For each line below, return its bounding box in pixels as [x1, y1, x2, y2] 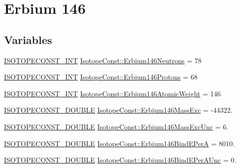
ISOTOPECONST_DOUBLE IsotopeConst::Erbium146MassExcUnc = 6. [4, 121, 229, 131]
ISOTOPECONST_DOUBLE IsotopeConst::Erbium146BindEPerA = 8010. [4, 138, 235, 148]
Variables [4, 32, 52, 47]
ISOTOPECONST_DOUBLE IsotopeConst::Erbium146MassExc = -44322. [4, 105, 233, 115]
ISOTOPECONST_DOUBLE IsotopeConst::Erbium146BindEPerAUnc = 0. [4, 155, 237, 165]
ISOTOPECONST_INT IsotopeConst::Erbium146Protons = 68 [4, 72, 198, 82]
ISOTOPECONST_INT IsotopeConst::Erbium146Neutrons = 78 [4, 55, 202, 65]
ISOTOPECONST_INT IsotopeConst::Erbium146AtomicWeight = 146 [4, 88, 221, 98]
